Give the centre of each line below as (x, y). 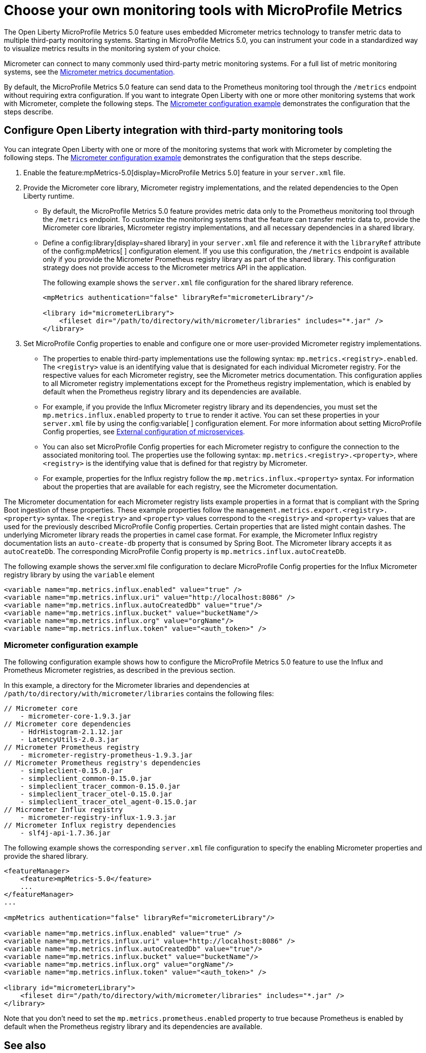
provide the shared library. (46, 856)
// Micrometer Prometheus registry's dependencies (102, 763)
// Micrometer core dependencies (68, 724)
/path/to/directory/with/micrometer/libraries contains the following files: (139, 694)
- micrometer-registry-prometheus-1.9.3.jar (106, 755)
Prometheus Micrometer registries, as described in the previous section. (120, 670)
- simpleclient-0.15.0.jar (71, 771)
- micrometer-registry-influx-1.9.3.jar (98, 818)
